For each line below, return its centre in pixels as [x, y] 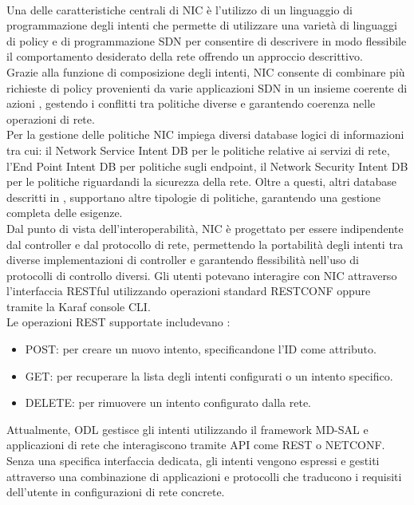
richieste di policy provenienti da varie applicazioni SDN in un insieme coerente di [207, 87]
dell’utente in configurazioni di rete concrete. [116, 492]
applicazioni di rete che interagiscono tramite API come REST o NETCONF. [196, 445]
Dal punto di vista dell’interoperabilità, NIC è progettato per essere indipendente [205, 228]
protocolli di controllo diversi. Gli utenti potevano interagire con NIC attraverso [202, 275]
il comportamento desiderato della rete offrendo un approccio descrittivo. [185, 56]
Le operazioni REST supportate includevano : [118, 322]
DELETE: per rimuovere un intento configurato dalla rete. [168, 402]
